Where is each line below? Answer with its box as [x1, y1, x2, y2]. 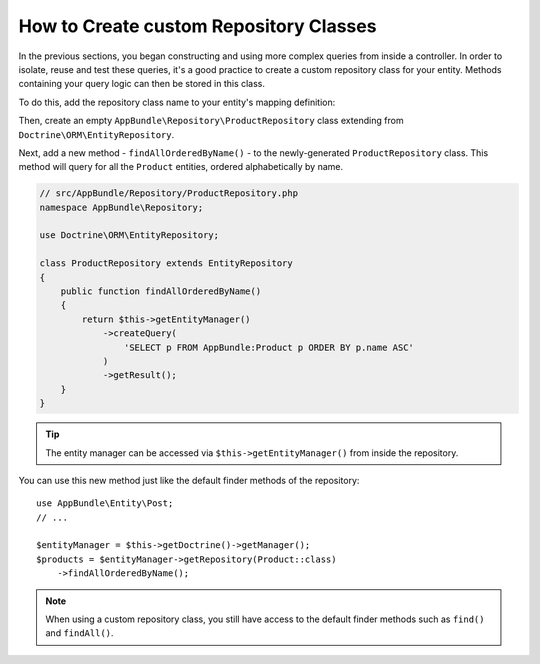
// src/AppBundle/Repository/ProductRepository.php [39, 188, 299, 199]
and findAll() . [45, 627, 114, 639]
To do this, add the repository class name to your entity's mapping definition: [18, 96, 336, 108]
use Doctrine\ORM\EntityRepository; [39, 230, 220, 241]
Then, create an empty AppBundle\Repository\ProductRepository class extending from [18, 115, 404, 127]
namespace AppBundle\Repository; [39, 201, 204, 213]
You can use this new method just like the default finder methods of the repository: [18, 474, 360, 486]
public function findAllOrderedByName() [60, 286, 262, 297]
